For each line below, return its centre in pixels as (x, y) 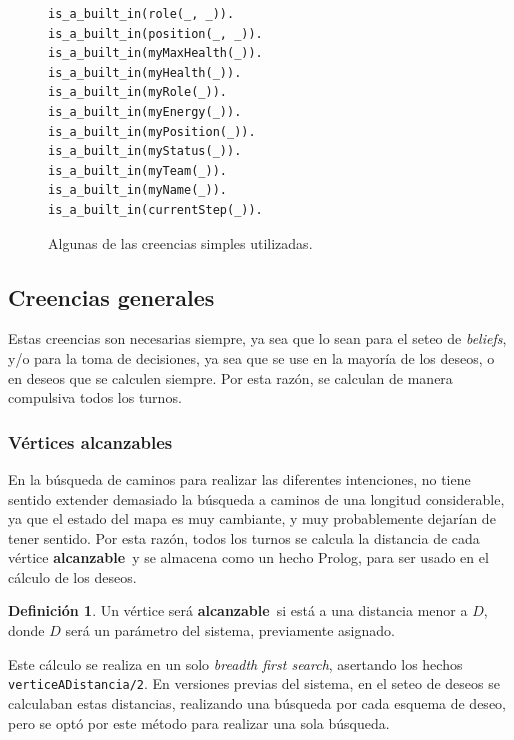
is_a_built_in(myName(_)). (137, 190)
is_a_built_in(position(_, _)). (155, 33)
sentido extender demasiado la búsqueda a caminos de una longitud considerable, (256, 498)
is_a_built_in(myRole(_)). (137, 92)
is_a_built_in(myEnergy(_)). (145, 111)
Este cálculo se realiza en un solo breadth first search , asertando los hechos (235, 663)
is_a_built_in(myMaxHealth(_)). (155, 53)
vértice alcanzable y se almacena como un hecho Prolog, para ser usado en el (248, 557)
